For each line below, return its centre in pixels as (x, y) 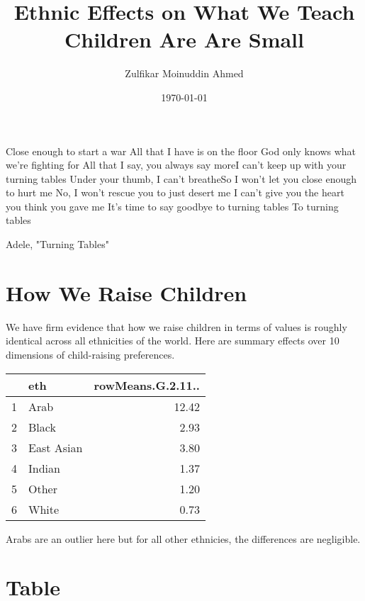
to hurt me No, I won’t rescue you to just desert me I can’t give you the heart (175, 192)
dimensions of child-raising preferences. (90, 354)
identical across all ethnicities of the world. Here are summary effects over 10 (173, 341)
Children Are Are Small (184, 39)
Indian (44, 468)
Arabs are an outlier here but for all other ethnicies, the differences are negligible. (183, 538)
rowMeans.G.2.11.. (147, 385)
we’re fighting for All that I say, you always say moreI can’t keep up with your (176, 165)
